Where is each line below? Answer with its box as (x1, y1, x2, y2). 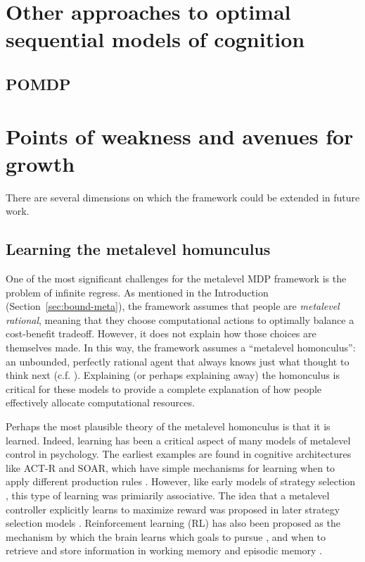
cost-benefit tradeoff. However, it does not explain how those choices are (6, 326, 316, 341)
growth (6, 149, 75, 177)
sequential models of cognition (6, 25, 305, 54)
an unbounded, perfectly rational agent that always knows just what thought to (6, 354, 350, 368)
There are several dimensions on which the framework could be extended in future (6, 189, 360, 204)
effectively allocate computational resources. (6, 395, 195, 410)
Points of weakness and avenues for (6, 121, 354, 150)
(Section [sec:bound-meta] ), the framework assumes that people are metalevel (6, 299, 340, 313)
